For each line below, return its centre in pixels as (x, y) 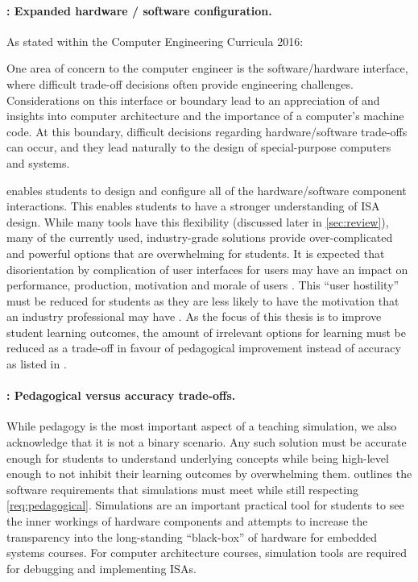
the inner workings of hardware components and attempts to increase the (187, 521)
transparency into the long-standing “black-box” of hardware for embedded (192, 536)
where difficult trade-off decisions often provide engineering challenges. (180, 83)
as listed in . (37, 364)
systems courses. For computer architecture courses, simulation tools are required (207, 553)
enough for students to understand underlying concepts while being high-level (198, 457)
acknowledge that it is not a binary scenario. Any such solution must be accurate (207, 442)
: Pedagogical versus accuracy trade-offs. (121, 395)
